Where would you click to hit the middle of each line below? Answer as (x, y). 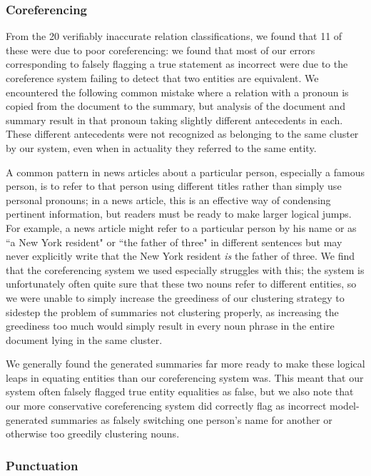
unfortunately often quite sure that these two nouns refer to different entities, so (181, 284)
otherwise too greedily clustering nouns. (93, 434)
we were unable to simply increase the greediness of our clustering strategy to (175, 297)
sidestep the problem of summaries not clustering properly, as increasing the (172, 312)
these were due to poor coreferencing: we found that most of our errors (161, 50)
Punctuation (42, 465)
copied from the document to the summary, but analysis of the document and (176, 106)
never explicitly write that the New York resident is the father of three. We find (181, 256)
